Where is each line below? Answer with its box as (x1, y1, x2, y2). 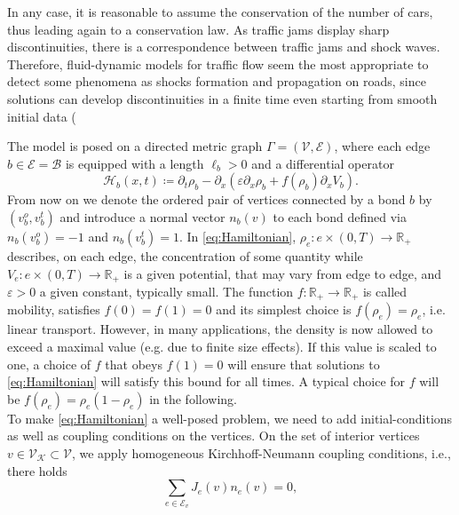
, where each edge (334, 137, 431, 155)
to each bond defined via (273, 207, 408, 226)
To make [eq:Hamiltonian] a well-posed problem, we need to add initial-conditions (7, 408, 453, 427)
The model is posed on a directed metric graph (7, 137, 263, 155)
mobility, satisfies (7, 300, 100, 319)
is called (362, 281, 408, 300)
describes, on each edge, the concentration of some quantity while (7, 246, 363, 265)
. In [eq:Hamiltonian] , (178, 226, 297, 245)
